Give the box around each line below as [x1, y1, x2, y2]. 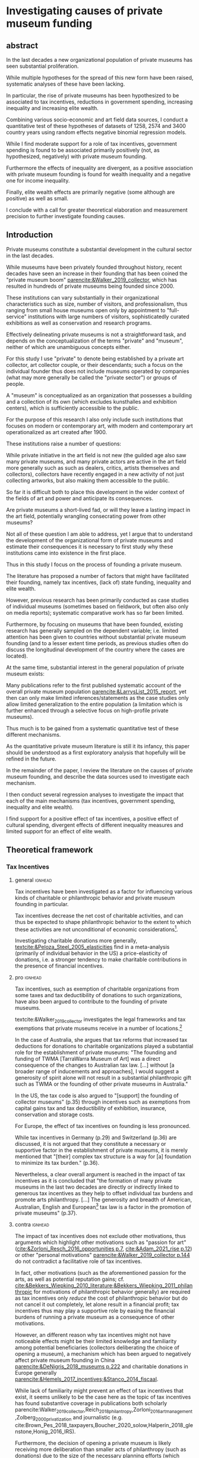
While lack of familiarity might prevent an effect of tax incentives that [14, 1387, 184, 1394]
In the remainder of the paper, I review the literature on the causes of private [6, 766, 193, 774]
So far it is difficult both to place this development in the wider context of [6, 488, 185, 495]
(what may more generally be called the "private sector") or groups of [6, 373, 177, 381]
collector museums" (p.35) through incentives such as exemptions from [14, 1098, 191, 1105]
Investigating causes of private [6, 4, 163, 18]
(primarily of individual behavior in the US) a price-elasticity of [14, 950, 168, 957]
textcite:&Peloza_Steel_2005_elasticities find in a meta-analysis [14, 944, 170, 951]
